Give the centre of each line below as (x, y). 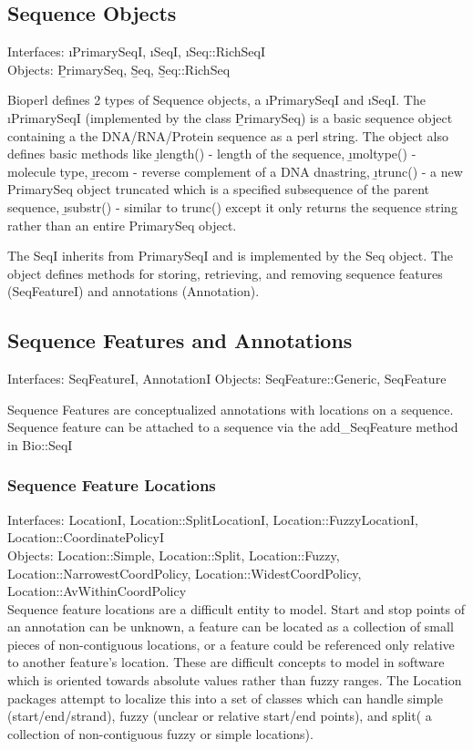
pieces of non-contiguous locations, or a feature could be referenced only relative (231, 644)
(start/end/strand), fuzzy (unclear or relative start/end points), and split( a (220, 716)
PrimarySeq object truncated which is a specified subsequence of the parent (219, 189)
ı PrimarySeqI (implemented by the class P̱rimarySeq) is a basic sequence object (230, 117)
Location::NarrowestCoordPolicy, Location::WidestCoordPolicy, (185, 573)
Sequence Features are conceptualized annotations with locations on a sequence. (231, 409)
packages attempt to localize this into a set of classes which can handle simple (226, 698)
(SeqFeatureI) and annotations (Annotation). (134, 291)
